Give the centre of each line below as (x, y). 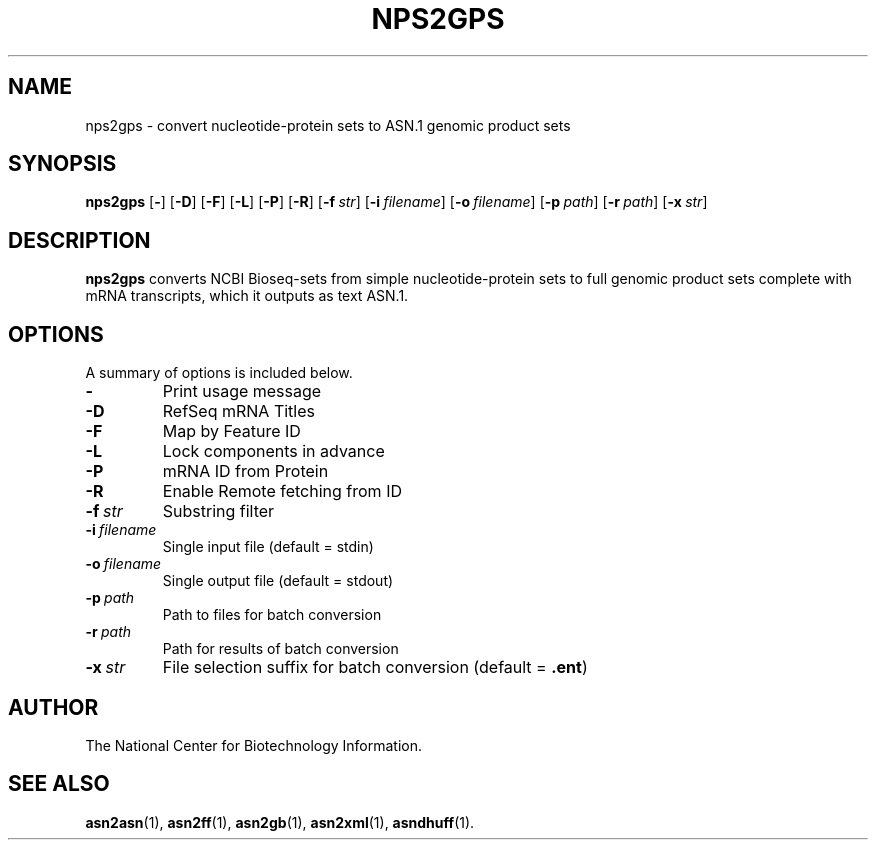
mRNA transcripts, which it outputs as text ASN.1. (247, 296)
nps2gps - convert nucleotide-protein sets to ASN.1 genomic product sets (328, 125)
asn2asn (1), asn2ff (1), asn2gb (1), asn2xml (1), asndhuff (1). (280, 822)
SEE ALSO (59, 784)
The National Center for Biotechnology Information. (254, 745)
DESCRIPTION (79, 240)
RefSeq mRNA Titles (238, 411)
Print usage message (242, 391)
